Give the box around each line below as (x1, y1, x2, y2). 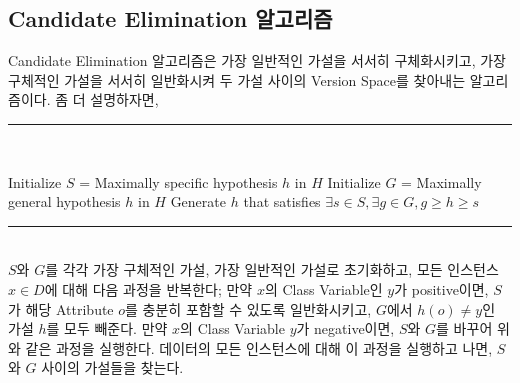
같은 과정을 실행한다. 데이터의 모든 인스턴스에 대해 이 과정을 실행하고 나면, (25, 337, 493, 358)
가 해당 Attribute (8, 298, 114, 319)
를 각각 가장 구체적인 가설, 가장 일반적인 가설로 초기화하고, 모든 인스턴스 (45, 259, 499, 280)
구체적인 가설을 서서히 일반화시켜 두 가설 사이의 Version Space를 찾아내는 (8, 69, 466, 90)
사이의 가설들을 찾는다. (41, 357, 184, 378)
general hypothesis (8, 191, 121, 212)
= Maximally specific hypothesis (79, 171, 278, 192)
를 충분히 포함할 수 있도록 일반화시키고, (125, 298, 372, 319)
